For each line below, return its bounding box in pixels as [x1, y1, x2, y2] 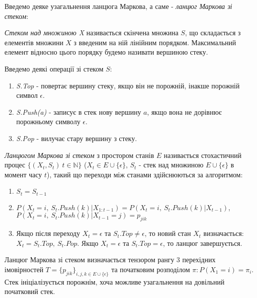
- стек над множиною [139, 159, 204, 170]
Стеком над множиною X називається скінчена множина [4, 27, 178, 38]
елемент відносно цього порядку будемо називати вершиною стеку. [4, 47, 208, 57]
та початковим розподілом [111, 264, 190, 274]
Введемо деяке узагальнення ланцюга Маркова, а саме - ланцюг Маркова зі [4, 1, 232, 11]
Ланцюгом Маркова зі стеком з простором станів [4, 149, 154, 160]
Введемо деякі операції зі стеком [4, 63, 104, 74]
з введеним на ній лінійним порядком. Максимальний [74, 37, 236, 47]
